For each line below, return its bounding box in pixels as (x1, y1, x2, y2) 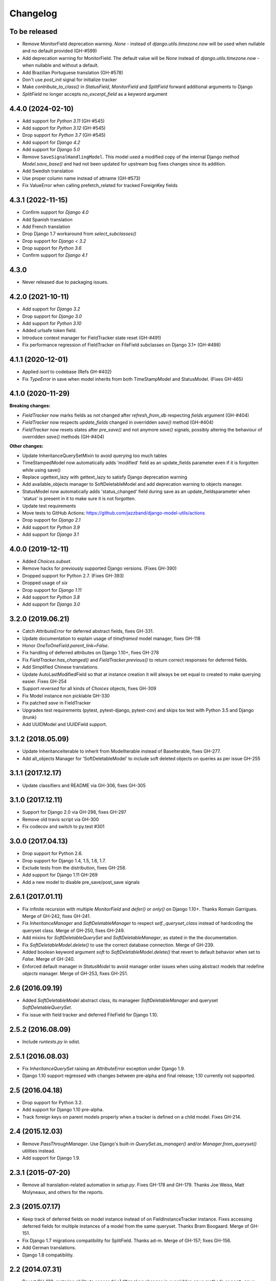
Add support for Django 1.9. (22, 1155, 80, 1161)
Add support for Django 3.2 (22, 306, 80, 312)
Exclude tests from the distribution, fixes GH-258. (22, 864, 127, 871)
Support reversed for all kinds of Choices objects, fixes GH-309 (22, 686, 156, 692)
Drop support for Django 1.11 (22, 587, 82, 593)
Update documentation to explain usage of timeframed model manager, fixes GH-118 (22, 635, 201, 642)
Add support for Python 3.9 (22, 524, 80, 530)
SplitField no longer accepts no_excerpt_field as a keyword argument (22, 91, 168, 97)
